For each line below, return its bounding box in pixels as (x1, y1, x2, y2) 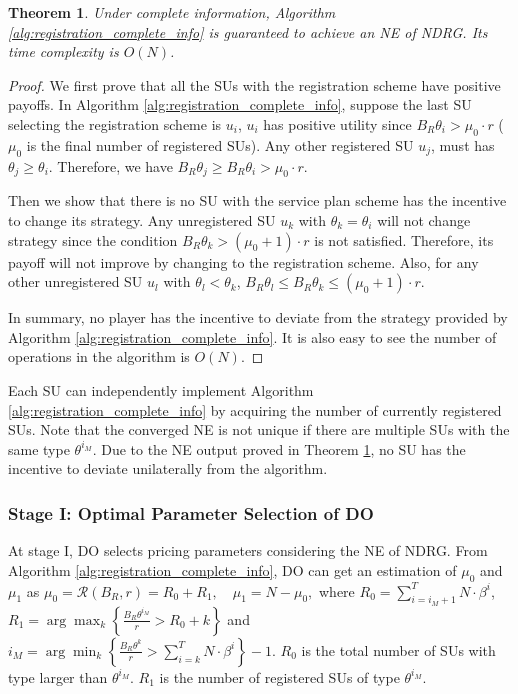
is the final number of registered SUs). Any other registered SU (26, 134, 414, 155)
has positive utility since (263, 113, 412, 134)
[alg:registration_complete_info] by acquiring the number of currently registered (8, 399, 502, 420)
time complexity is (8, 41, 119, 62)
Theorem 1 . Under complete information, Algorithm (8, 2, 336, 22)
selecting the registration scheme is (8, 113, 222, 134)
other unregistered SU (8, 271, 143, 292)
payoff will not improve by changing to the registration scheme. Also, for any (8, 251, 479, 272)
